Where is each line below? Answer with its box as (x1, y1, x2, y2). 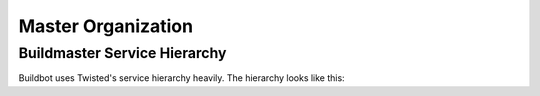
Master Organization (18, 15, 194, 37)
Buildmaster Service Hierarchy (18, 44, 227, 62)
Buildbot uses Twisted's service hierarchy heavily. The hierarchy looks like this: (18, 72, 345, 84)
